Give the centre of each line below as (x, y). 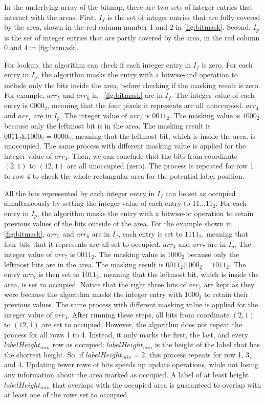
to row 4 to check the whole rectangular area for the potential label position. (124, 176)
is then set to (59, 274)
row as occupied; (78, 344)
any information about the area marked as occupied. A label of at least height (127, 375)
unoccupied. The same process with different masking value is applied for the (125, 146)
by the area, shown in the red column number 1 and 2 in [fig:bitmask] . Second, (128, 27)
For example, (25, 95)
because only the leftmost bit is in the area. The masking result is (107, 126)
